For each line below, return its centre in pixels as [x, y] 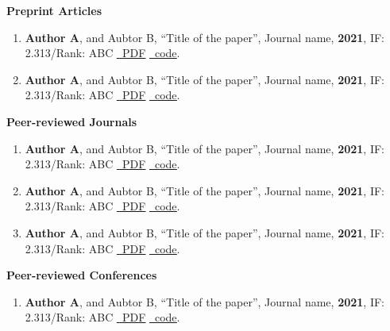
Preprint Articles [54, 10]
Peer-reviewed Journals [72, 121]
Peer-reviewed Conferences [82, 275]
